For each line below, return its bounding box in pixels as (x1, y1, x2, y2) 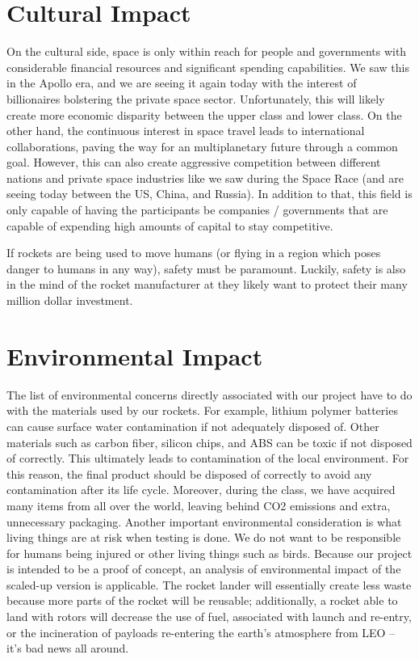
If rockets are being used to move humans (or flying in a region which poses (6, 244, 381, 261)
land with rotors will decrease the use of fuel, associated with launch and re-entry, (6, 608, 412, 625)
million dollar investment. (6, 292, 133, 309)
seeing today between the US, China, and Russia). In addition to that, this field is (6, 185, 413, 202)
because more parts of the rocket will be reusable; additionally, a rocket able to (6, 592, 398, 609)
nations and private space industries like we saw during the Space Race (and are (6, 169, 404, 186)
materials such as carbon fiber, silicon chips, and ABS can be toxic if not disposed (6, 433, 413, 450)
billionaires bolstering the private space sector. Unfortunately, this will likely (6, 90, 385, 107)
